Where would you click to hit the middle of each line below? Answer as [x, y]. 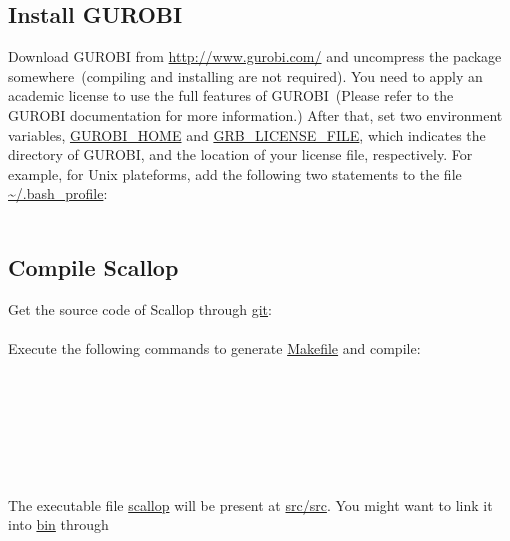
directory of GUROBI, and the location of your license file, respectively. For [240, 154]
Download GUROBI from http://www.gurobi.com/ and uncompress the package [255, 56]
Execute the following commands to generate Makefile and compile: [214, 347]
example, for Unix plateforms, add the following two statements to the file [235, 173]
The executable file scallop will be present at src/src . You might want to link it [250, 504]
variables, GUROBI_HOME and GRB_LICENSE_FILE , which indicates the [247, 134]
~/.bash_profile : [58, 193]
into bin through [58, 524]
